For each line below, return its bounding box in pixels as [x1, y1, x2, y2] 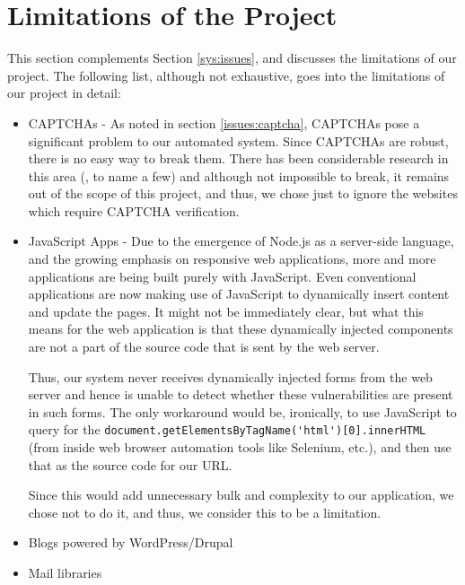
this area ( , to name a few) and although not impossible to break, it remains [28, 166, 450, 185]
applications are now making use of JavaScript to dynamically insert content [28, 284, 450, 303]
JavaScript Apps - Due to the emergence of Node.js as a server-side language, [28, 231, 454, 250]
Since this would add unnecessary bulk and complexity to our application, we [28, 485, 454, 504]
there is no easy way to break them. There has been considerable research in [28, 149, 449, 168]
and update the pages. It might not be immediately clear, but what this [28, 301, 424, 320]
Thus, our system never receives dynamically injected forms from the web [28, 367, 433, 386]
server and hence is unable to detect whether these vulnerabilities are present [28, 385, 453, 404]
